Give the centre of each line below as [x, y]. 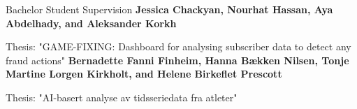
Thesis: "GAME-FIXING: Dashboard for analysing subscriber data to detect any [178, 46]
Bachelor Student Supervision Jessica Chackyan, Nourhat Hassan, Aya [169, 9]
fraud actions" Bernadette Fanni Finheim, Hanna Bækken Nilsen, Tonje [177, 60]
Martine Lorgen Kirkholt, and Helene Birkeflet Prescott [144, 74]
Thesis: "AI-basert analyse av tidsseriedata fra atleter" [122, 97]
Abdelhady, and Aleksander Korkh [91, 23]
